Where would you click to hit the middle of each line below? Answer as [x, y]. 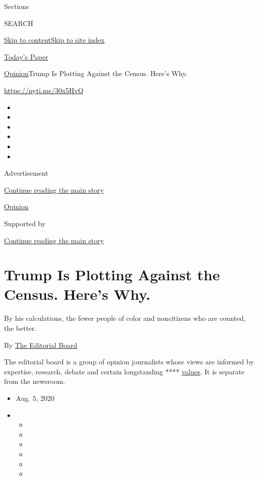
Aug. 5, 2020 [35, 398]
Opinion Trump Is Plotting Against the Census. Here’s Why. [96, 73]
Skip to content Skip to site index [54, 40]
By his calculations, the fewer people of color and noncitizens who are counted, [125, 318]
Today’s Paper [26, 56]
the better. [20, 328]
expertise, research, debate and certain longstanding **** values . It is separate [124, 371]
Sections [16, 6]
